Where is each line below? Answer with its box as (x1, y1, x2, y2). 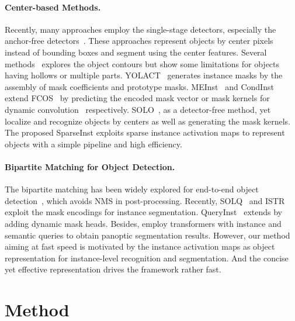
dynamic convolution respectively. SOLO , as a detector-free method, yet (5, 103, 271, 115)
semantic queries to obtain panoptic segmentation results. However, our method (5, 229, 290, 241)
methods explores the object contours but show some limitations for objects (5, 57, 280, 70)
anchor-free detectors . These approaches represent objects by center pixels (5, 34, 273, 47)
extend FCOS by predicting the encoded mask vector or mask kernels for (5, 92, 270, 104)
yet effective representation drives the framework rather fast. (5, 263, 221, 275)
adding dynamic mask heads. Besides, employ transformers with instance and (5, 217, 282, 229)
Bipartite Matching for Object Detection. (5, 160, 175, 172)
